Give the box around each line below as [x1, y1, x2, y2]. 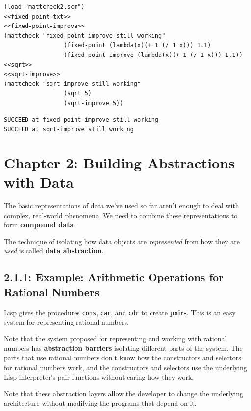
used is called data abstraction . [4, 246, 104, 256]
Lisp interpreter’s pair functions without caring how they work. [4, 372, 194, 382]
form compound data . [4, 219, 76, 230]
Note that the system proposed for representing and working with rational [4, 333, 227, 343]
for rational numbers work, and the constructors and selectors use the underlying [4, 362, 247, 372]
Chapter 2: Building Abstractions [4, 152, 235, 172]
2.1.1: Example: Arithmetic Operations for [4, 270, 224, 285]
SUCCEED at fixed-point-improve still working [4, 116, 158, 123]
